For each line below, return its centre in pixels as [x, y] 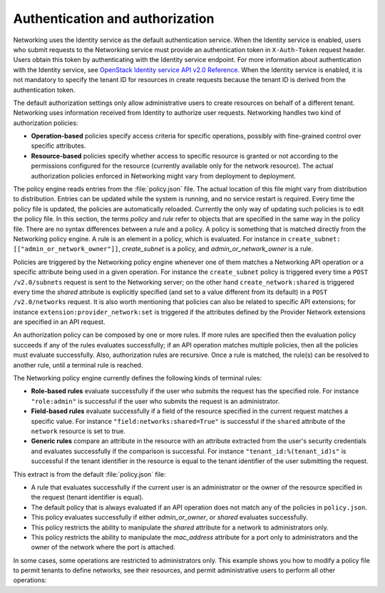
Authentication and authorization [114, 19]
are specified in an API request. [59, 322]
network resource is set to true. [78, 431]
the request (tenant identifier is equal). [87, 497]
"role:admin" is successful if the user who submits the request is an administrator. [155, 401]
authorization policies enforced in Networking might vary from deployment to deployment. [163, 176]
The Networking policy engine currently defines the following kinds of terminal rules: [138, 378]
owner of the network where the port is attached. [103, 547]
